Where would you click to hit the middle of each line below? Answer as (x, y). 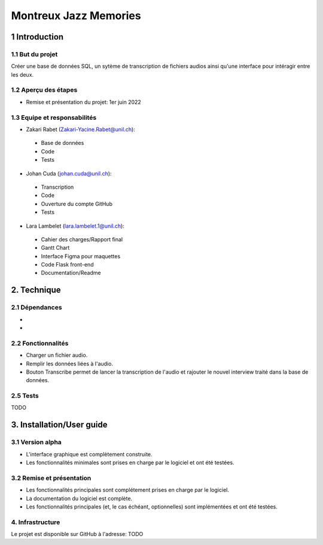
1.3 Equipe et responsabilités (54, 117)
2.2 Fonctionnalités (40, 343)
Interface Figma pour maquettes (81, 256)
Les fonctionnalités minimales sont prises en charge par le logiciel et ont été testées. (130, 462)
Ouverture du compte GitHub (77, 204)
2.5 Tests (25, 396)
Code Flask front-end (67, 265)
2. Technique (36, 290)
